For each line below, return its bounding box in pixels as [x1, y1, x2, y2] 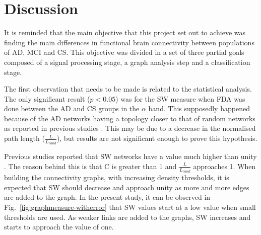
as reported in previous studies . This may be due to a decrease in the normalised [4, 123, 256, 133]
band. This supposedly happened [148, 103, 250, 114]
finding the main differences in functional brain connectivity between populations [4, 37, 254, 47]
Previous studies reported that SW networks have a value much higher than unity [4, 151, 257, 162]
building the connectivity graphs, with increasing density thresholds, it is [4, 172, 229, 183]
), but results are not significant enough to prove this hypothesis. [56, 133, 257, 143]
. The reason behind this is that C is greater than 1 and [4, 161, 177, 171]
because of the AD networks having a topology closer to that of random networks [4, 113, 255, 123]
